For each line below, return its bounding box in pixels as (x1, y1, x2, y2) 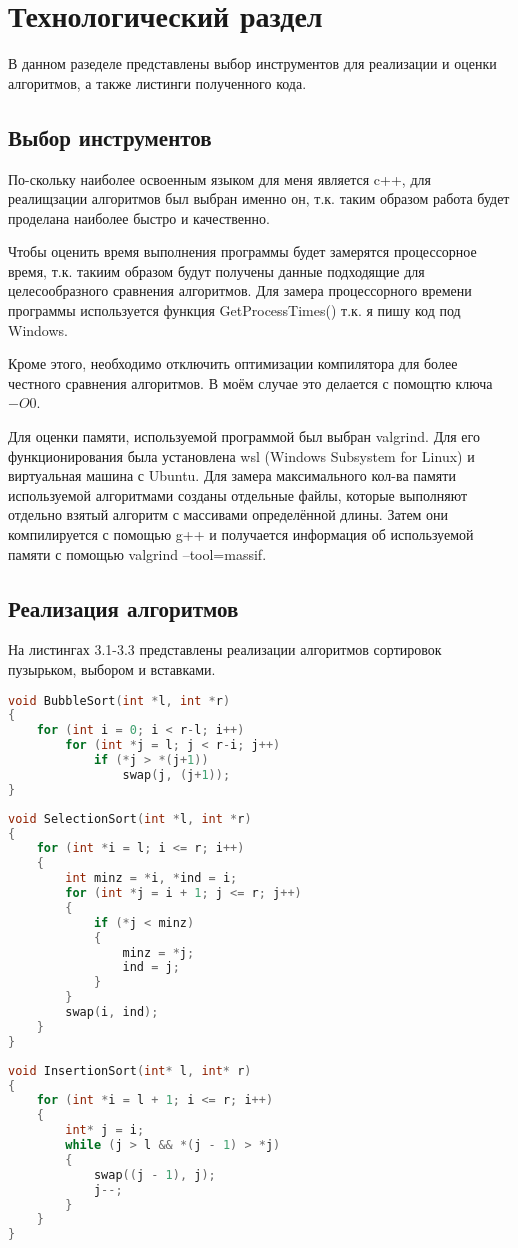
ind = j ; (122, 960, 180, 975)
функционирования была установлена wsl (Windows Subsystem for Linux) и (8, 445, 475, 466)
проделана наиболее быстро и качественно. (8, 207, 270, 228)
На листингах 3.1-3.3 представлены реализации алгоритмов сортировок (8, 639, 442, 660)
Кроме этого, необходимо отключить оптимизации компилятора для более (8, 353, 458, 374)
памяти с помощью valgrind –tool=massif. (8, 543, 267, 564)
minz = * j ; (122, 945, 195, 960)
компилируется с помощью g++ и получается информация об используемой (8, 524, 474, 545)
